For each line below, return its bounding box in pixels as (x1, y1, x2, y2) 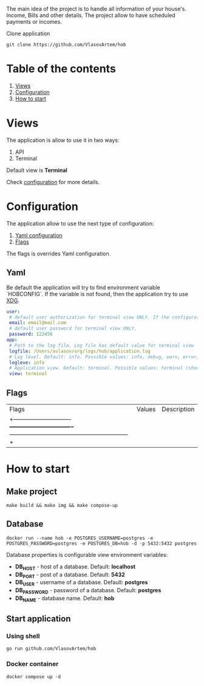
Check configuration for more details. (6, 178, 100, 185)
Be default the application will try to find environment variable (6, 283, 160, 291)
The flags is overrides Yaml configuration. (6, 250, 111, 257)
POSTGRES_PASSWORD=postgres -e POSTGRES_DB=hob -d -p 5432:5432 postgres (6, 540, 197, 546)
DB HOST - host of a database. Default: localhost (15, 563, 135, 571)
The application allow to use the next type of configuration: (6, 219, 154, 227)
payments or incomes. (6, 18, 63, 25)
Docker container (6, 660, 59, 668)
